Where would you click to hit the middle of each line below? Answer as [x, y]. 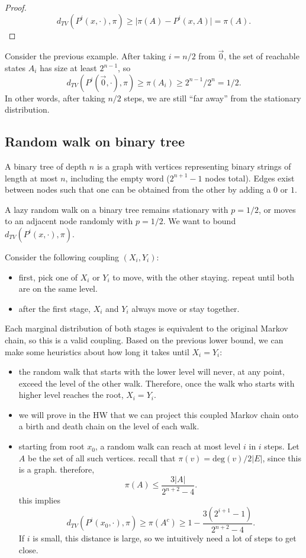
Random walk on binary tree [95, 141]
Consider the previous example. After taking [86, 56]
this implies [39, 500]
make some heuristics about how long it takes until [97, 351]
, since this [282, 457]
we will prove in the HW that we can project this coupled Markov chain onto [159, 414]
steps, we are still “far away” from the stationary [212, 98]
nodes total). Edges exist [250, 178]
